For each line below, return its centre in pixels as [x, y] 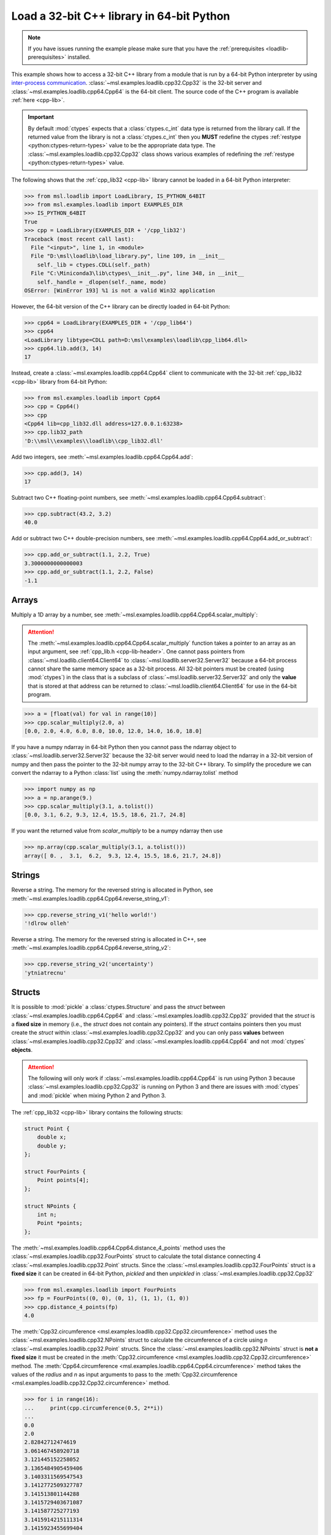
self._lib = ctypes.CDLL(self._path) [94, 265]
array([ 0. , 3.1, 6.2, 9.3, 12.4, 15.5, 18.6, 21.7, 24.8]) [123, 856]
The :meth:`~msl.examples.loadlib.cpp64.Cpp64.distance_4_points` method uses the [119, 1248]
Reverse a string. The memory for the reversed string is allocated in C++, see [109, 939]
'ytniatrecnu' [45, 973]
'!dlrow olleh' [47, 923]
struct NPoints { [50, 1206]
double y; [52, 1146]
